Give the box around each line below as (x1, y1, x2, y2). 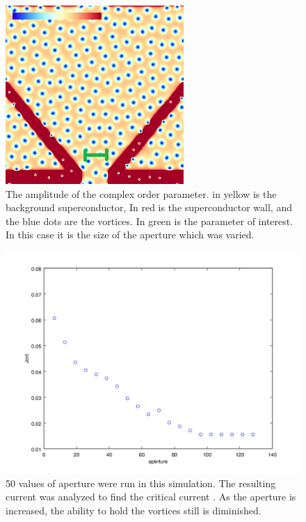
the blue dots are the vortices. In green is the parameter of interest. (6, 213, 293, 228)
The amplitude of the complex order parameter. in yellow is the (6, 186, 277, 201)
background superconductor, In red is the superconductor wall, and (6, 200, 292, 215)
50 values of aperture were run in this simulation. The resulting (6, 475, 276, 490)
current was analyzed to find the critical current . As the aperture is (6, 489, 296, 504)
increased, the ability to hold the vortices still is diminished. (6, 502, 261, 517)
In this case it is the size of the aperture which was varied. (6, 227, 255, 242)
